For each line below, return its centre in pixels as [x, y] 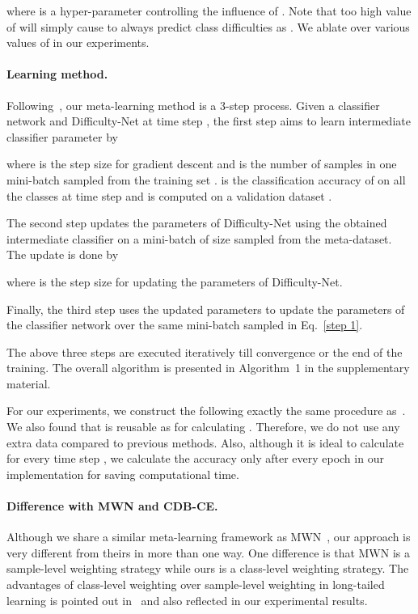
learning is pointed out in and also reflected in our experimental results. [187, 600]
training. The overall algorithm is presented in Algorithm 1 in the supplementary [208, 368]
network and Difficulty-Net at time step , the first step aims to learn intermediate [209, 121]
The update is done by [63, 254]
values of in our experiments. [78, 42]
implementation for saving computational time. [123, 474]
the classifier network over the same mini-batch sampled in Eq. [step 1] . [185, 325]
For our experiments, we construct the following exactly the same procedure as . [206, 411]
